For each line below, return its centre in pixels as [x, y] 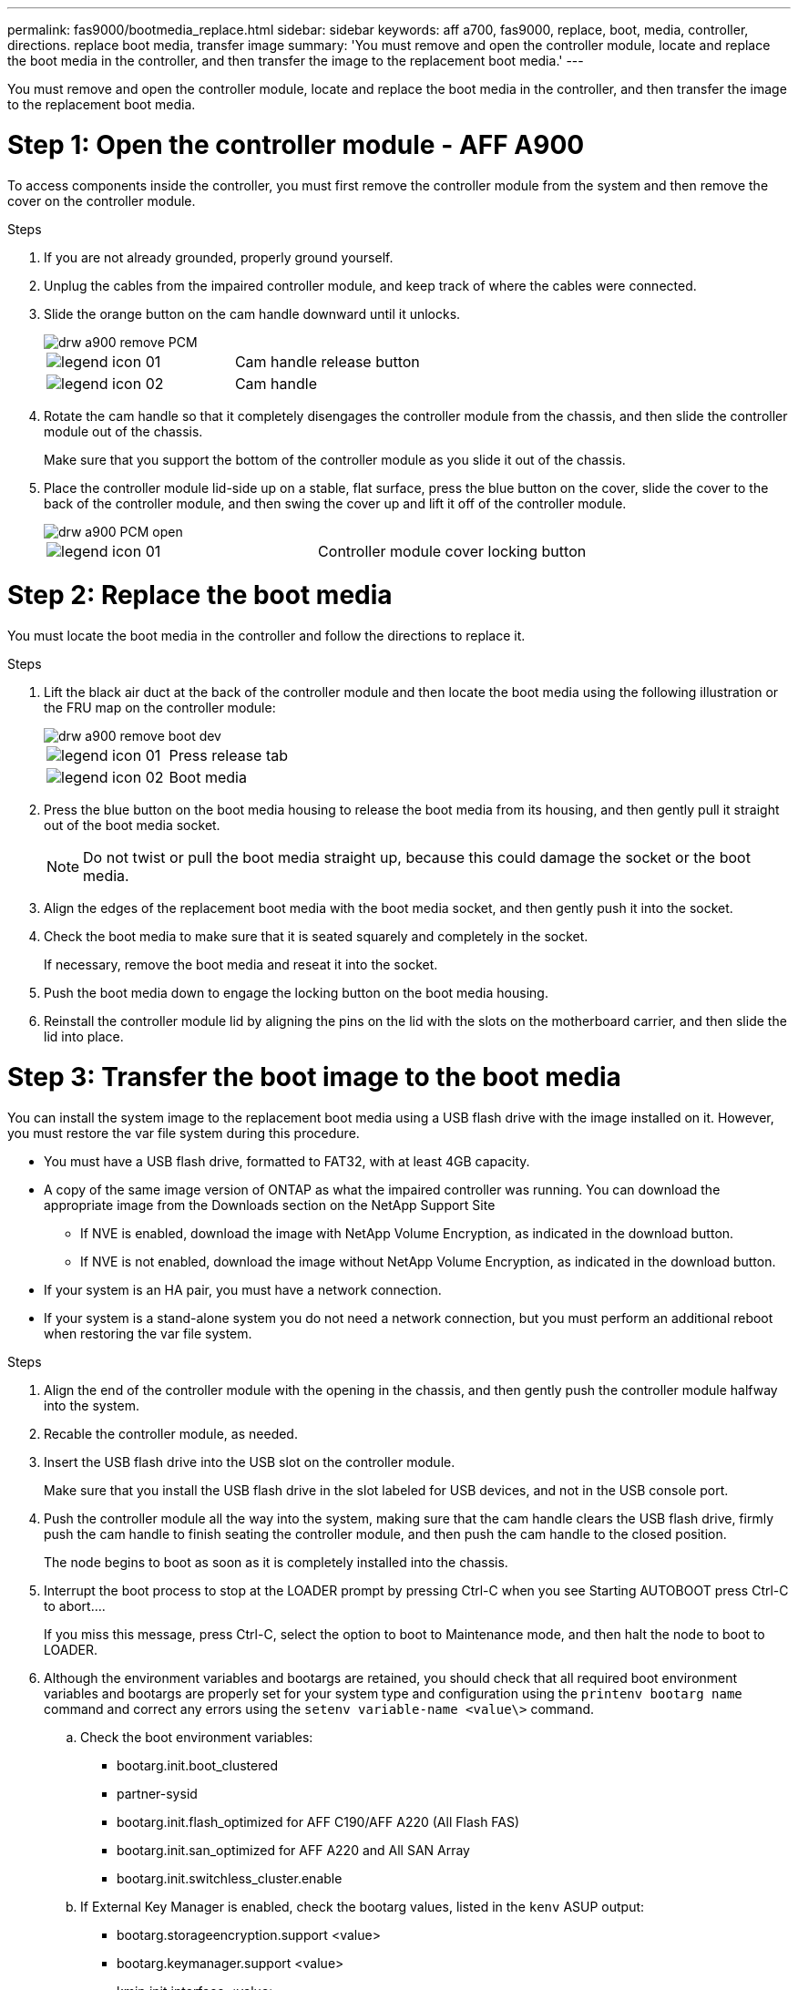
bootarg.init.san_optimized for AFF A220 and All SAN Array [293, 1850]
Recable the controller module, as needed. [171, 1433]
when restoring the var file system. [148, 1333]
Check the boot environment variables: [197, 1737]
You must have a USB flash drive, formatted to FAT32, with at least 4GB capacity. [287, 1161]
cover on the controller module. [102, 200]
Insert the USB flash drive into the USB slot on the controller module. [250, 1462]
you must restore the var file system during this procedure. [184, 1133]
